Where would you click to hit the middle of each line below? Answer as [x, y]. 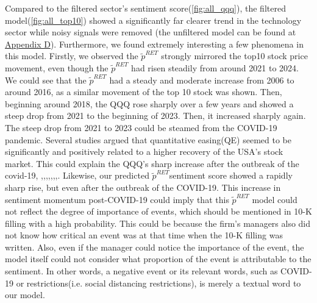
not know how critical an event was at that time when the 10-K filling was [144, 235]
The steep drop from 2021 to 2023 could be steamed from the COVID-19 [141, 127]
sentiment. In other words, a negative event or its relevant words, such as [141, 271]
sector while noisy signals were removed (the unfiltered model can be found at [151, 32]
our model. [25, 295]
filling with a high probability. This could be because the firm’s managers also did [158, 223]
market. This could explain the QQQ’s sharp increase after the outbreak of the [152, 163]
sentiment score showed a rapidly [231, 175]
